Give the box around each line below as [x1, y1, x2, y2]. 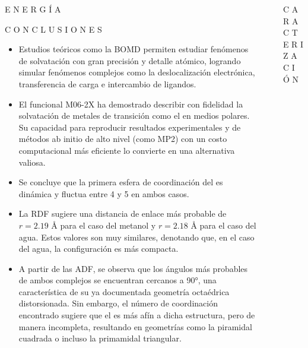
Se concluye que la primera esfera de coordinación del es [18, 176, 223, 188]
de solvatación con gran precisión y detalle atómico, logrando [18, 54, 241, 67]
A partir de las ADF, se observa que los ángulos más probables [18, 262, 248, 274]
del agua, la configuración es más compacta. [18, 242, 179, 255]
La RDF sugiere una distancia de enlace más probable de [18, 207, 227, 220]
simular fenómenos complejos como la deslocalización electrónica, [18, 66, 255, 78]
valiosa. [18, 156, 46, 168]
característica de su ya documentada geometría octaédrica [18, 285, 230, 298]
